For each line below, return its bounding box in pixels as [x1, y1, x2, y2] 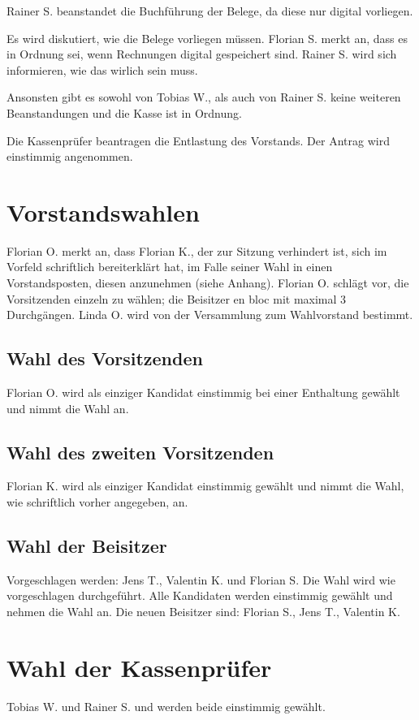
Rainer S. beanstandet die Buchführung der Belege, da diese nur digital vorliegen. [6, 2, 413, 19]
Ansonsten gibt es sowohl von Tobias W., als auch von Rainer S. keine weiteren [6, 88, 401, 106]
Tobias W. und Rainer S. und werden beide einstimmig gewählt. [6, 697, 326, 714]
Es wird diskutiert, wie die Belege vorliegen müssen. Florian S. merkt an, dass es [6, 29, 408, 46]
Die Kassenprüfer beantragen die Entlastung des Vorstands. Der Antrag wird [6, 131, 390, 149]
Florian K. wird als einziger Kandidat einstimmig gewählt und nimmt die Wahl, [6, 477, 404, 494]
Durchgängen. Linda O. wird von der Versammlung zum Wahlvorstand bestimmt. [6, 306, 413, 323]
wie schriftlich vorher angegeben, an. [6, 494, 188, 511]
